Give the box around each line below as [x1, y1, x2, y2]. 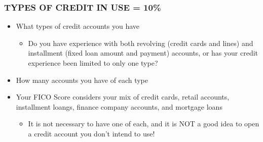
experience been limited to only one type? [28, 58, 158, 68]
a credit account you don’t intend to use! [28, 128, 155, 138]
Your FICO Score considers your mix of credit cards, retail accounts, [16, 91, 230, 102]
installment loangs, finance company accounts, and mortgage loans [16, 101, 222, 112]
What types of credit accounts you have [16, 21, 140, 31]
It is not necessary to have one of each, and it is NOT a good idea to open [28, 118, 259, 129]
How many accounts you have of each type [16, 74, 148, 85]
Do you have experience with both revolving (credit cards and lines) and [28, 37, 253, 48]
